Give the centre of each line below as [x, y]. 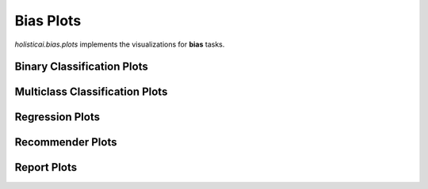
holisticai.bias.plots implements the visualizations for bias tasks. [120, 44]
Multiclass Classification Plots [91, 92]
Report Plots [46, 167]
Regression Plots [57, 117]
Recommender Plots [66, 142]
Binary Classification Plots [81, 67]
